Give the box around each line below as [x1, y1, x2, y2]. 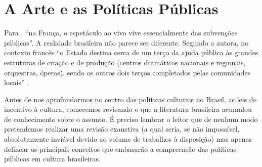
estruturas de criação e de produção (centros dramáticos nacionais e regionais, [4, 57, 246, 67]
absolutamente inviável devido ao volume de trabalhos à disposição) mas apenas [4, 134, 252, 144]
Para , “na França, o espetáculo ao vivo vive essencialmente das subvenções [4, 27, 238, 38]
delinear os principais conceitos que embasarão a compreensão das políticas [4, 143, 237, 154]
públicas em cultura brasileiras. [4, 153, 101, 164]
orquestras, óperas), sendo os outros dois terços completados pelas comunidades [4, 67, 251, 77]
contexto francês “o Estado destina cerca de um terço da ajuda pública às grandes [4, 47, 258, 58]
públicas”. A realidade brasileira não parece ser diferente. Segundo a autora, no [4, 37, 249, 48]
